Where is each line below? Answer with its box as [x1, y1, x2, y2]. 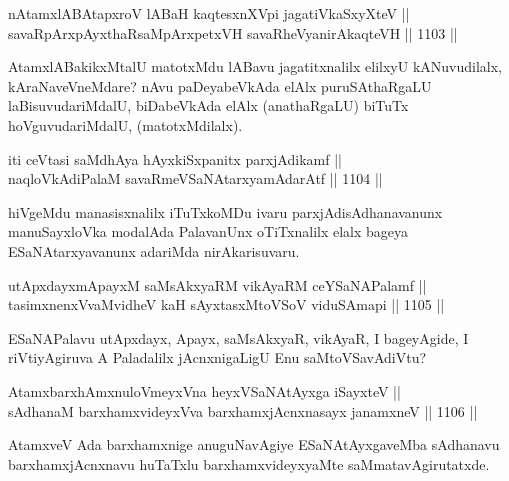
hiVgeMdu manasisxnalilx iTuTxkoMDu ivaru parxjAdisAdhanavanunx [8, 201, 443, 222]
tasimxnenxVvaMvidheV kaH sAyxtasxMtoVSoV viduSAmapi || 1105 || [8, 294, 445, 315]
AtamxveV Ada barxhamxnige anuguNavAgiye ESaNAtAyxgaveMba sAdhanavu [8, 434, 500, 455]
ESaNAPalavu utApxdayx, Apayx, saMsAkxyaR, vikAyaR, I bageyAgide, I [8, 327, 469, 348]
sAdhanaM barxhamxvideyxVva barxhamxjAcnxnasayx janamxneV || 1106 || [8, 400, 478, 421]
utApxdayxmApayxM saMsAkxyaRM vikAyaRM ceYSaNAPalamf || [8, 274, 427, 295]
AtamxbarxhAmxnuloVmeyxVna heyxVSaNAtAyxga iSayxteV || [8, 380, 401, 401]
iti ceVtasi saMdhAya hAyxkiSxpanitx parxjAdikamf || [8, 148, 342, 169]
